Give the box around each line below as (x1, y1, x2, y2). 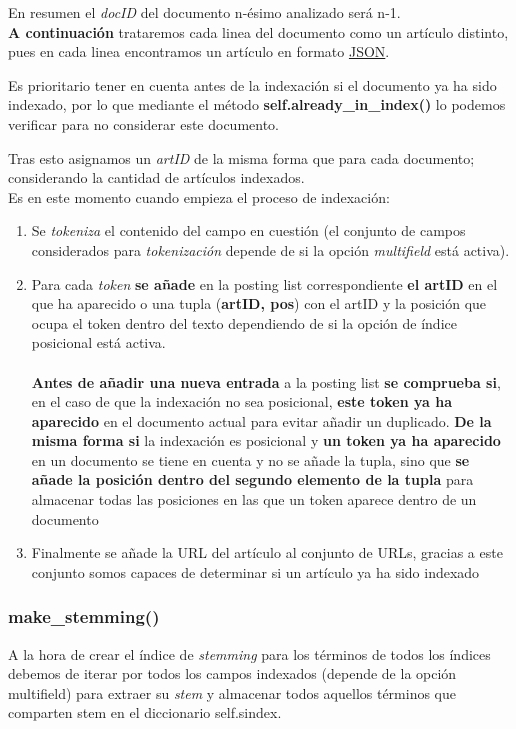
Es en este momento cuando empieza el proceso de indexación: (8, 186, 390, 207)
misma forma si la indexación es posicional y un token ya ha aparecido (31, 430, 501, 451)
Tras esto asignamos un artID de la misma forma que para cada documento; (8, 147, 475, 168)
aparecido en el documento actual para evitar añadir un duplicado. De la (31, 410, 492, 431)
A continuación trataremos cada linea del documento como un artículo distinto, (8, 21, 509, 42)
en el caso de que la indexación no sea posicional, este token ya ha (31, 391, 453, 412)
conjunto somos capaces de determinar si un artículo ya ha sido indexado (31, 561, 480, 582)
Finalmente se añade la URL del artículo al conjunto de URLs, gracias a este (31, 542, 503, 563)
